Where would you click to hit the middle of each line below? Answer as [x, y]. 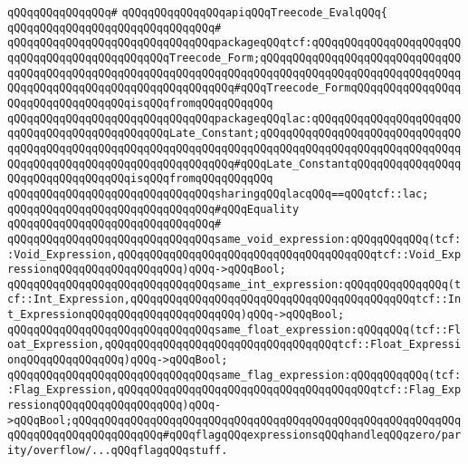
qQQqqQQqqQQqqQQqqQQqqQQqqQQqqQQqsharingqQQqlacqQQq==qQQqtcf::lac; [218, 193]
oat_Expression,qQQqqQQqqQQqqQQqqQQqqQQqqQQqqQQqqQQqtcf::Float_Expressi [234, 345]
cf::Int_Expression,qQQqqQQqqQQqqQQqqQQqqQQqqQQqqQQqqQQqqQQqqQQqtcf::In [234, 300]
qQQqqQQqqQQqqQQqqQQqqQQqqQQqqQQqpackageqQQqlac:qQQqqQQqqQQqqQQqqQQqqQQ [234, 118]
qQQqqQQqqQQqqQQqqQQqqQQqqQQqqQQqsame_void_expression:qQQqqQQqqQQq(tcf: [234, 239]
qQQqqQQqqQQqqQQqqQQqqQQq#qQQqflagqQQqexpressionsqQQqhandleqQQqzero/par [234, 435]
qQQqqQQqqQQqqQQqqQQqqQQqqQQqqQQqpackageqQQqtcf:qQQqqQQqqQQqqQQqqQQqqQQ [234, 43]
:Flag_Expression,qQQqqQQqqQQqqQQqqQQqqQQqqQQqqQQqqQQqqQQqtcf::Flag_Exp [234, 390]
